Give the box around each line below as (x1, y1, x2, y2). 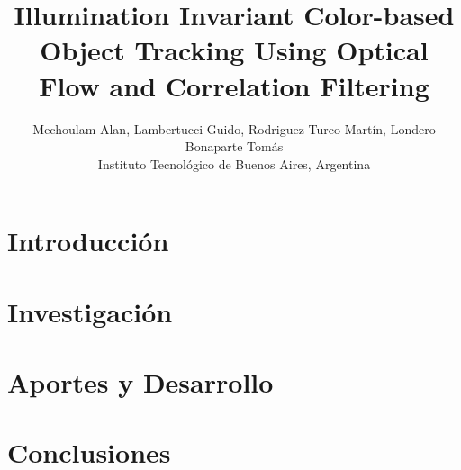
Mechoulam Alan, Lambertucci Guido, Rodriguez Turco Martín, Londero (32, 119, 436, 138)
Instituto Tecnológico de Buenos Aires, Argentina (97, 154, 371, 173)
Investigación (7, 293, 173, 330)
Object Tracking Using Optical (40, 32, 429, 68)
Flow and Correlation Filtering (39, 67, 429, 104)
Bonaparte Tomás (185, 137, 284, 156)
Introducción (7, 222, 169, 259)
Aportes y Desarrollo (7, 364, 274, 401)
